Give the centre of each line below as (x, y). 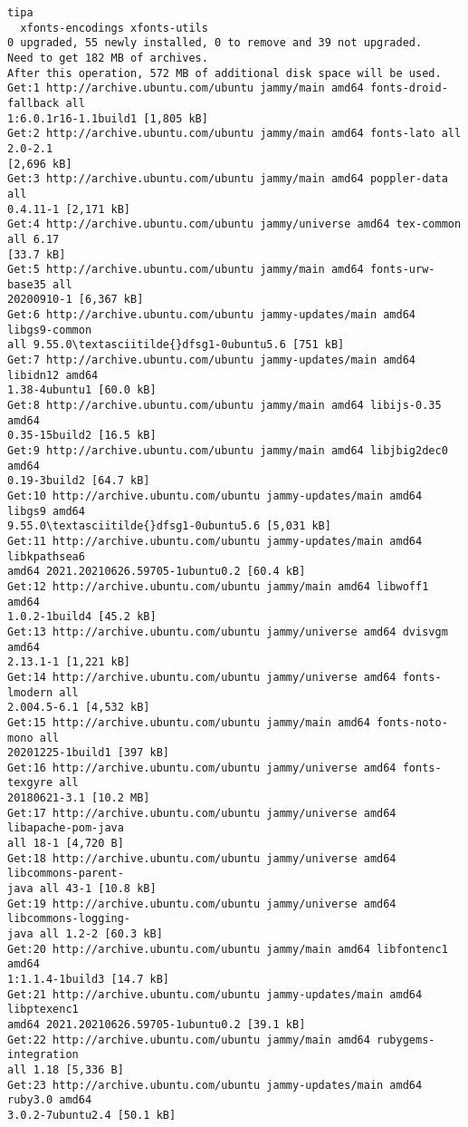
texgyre (30, 783)
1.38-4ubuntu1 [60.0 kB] (82, 390)
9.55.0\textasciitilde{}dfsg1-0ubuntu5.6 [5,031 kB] (169, 526)
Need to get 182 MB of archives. (108, 58)
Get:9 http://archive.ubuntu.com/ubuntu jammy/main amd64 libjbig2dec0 (228, 451)
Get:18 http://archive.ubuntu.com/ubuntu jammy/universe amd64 (202, 858)
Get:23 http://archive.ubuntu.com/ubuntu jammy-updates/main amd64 (215, 1085)
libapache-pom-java (66, 828)
